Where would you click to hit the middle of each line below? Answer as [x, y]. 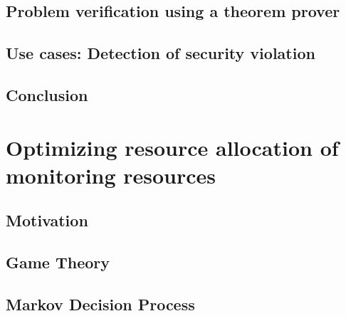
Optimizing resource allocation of [172, 147]
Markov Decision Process [100, 304]
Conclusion [47, 94]
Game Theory [58, 262]
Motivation [47, 220]
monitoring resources [111, 175]
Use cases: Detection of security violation [161, 53]
